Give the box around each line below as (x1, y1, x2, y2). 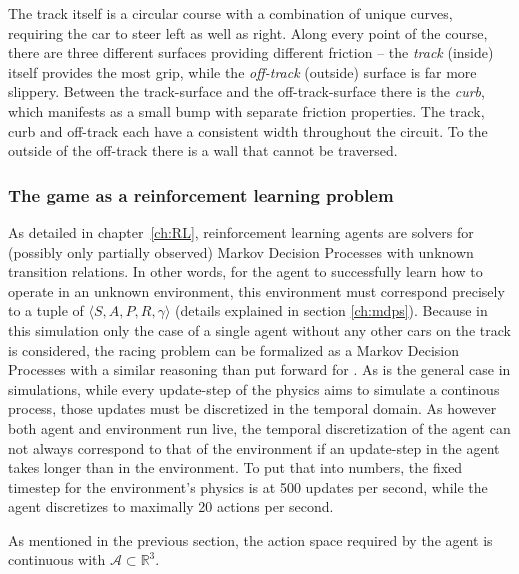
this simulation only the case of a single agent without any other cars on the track (8, 319, 511, 340)
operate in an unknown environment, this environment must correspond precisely (8, 280, 505, 301)
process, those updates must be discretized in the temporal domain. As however (8, 398, 497, 419)
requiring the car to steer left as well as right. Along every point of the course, (8, 22, 488, 43)
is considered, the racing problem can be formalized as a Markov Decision (8, 339, 460, 360)
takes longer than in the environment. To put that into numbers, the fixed (8, 457, 463, 478)
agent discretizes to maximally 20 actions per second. (8, 496, 334, 517)
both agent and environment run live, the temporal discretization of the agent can (8, 417, 511, 438)
